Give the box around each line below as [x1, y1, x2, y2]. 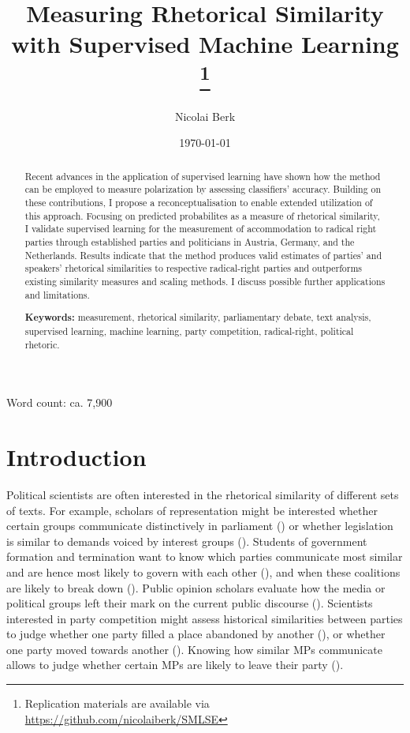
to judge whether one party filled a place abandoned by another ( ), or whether [6, 626, 386, 642]
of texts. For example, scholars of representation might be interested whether [6, 502, 378, 518]
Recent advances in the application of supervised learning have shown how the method [24, 169, 381, 182]
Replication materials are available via [24, 695, 210, 712]
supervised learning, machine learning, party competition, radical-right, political [24, 324, 354, 337]
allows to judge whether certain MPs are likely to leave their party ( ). [6, 656, 344, 673]
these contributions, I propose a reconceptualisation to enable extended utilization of [24, 196, 373, 209]
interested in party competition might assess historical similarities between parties [6, 610, 403, 626]
